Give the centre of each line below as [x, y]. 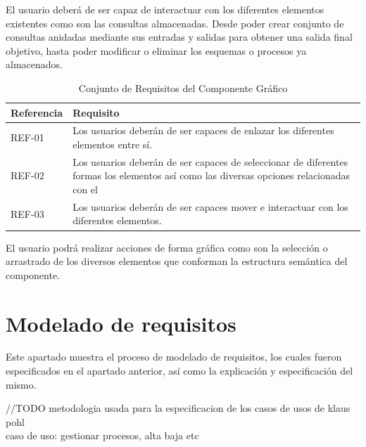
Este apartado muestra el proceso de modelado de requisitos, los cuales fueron [174, 357]
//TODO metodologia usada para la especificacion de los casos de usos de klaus [178, 408]
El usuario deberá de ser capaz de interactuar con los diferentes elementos [165, 9]
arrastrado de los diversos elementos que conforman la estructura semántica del [177, 261]
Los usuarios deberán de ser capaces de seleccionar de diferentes [210, 161]
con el [85, 189]
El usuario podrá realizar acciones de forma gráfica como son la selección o [167, 247]
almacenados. [34, 64]
